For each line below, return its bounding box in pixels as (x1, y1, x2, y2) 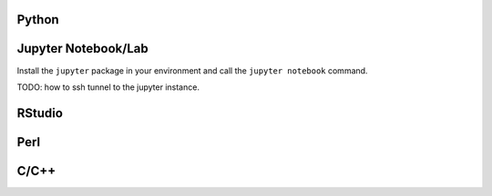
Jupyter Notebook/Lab (16, 41, 149, 56)
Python (16, 12, 59, 27)
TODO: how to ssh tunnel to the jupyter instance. (16, 82, 200, 93)
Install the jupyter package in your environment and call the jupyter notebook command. (16, 64, 368, 76)
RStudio (16, 105, 64, 121)
